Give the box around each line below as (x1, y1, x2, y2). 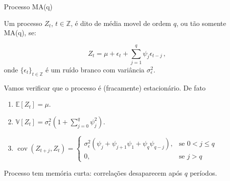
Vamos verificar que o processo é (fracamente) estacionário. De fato (4, 82, 206, 92)
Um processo (4, 18, 42, 28)
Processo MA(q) (4, 1, 53, 11)
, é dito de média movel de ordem (70, 18, 171, 28)
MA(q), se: (4, 27, 36, 38)
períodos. (189, 168, 217, 178)
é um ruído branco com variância (46, 64, 145, 74)
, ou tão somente (176, 18, 226, 28)
